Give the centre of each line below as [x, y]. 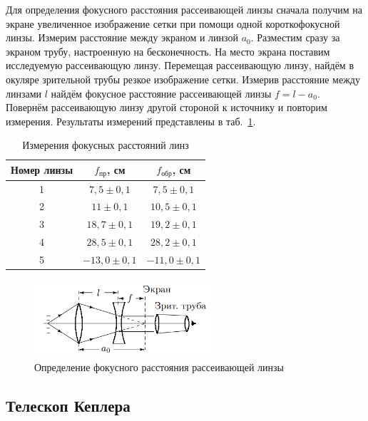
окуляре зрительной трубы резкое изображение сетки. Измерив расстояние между [183, 79]
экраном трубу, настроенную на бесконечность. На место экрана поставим [168, 51]
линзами [24, 93]
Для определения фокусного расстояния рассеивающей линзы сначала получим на [184, 9]
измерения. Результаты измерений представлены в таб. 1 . [131, 121]
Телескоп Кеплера [68, 406]
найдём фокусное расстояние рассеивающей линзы [161, 93]
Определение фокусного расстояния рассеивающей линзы [159, 367]
